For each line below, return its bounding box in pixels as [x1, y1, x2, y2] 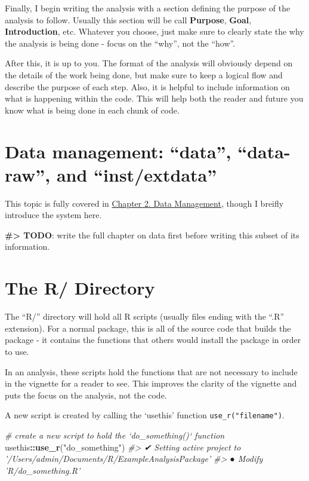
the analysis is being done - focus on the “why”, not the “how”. [5, 36, 236, 49]
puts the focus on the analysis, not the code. [5, 388, 167, 401]
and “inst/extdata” [56, 162, 217, 186]
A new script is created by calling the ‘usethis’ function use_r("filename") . [5, 409, 285, 421]
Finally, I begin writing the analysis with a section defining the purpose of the [5, 2, 291, 14]
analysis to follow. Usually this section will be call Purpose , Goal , [5, 13, 252, 26]
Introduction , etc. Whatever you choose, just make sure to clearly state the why [5, 25, 304, 38]
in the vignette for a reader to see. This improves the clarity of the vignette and [5, 377, 297, 390]
